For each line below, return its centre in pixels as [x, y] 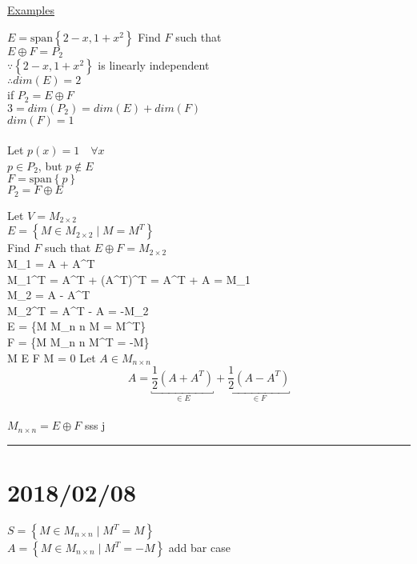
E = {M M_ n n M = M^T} [77, 326]
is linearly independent [154, 65]
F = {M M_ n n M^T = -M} [78, 342]
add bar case [199, 548]
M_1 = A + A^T [51, 264]
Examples [31, 10]
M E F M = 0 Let [52, 357]
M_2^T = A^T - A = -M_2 [78, 310]
